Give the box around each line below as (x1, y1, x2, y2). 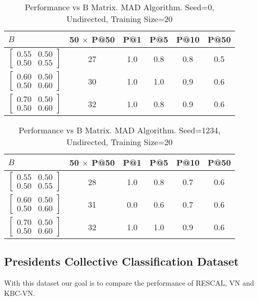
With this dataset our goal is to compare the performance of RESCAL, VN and (4, 277, 254, 288)
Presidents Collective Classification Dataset (4, 253, 239, 269)
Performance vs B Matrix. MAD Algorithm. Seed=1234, (18, 124, 221, 136)
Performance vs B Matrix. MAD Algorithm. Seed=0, (25, 1, 214, 13)
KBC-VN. (4, 287, 35, 298)
